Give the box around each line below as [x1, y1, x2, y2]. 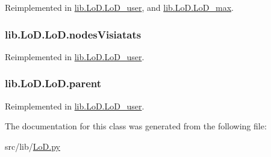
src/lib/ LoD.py [5, 140, 60, 152]
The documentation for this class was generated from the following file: [5, 120, 267, 132]
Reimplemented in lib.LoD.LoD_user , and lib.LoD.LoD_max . [5, 1, 234, 13]
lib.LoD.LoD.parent [5, 76, 102, 91]
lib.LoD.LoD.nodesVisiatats [5, 26, 142, 42]
